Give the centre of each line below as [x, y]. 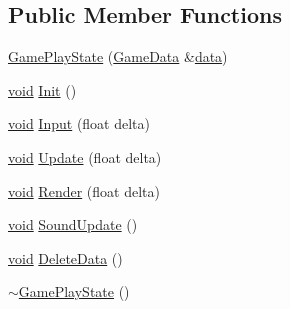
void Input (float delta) [79, 123]
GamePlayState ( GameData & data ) [118, 56]
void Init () [42, 89]
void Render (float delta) [84, 190]
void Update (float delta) [85, 156]
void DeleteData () [65, 257]
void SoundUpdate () [73, 224]
